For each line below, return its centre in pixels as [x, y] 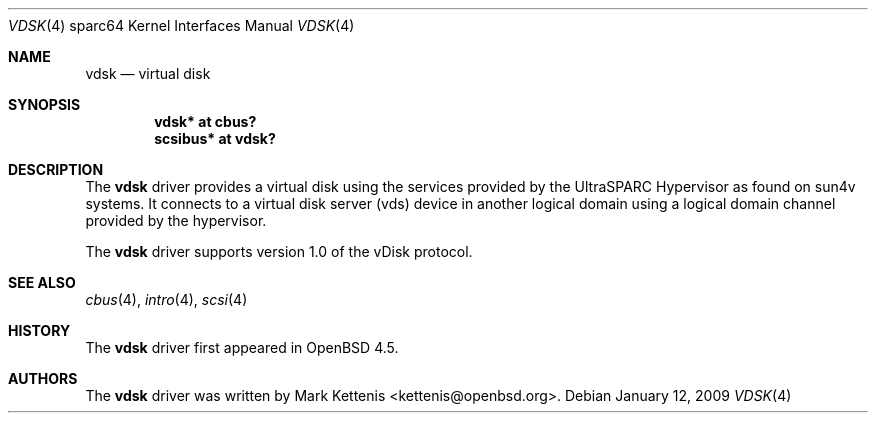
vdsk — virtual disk [148, 73]
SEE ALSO [42, 282]
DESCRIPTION [56, 169]
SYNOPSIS [44, 104]
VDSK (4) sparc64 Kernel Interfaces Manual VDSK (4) [181, 25]
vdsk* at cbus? [205, 121]
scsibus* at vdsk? [215, 138]
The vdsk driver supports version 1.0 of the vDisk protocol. [279, 251]
